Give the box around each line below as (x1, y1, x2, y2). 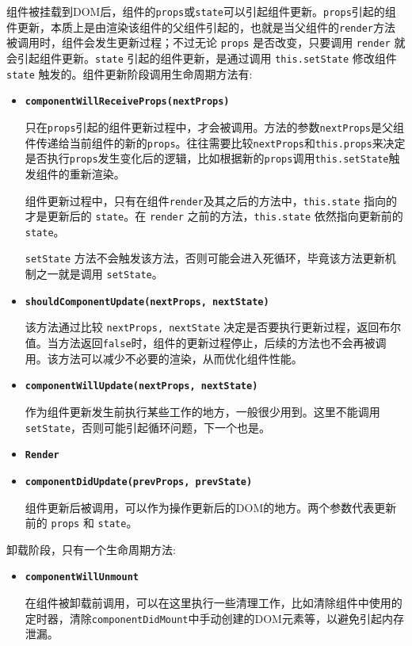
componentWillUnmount (25, 571, 139, 583)
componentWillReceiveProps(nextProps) (25, 96, 230, 108)
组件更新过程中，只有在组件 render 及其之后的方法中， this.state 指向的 (25, 192, 398, 208)
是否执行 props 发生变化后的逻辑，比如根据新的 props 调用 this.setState (25, 150, 389, 166)
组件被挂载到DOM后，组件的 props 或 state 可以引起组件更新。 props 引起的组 (6, 3, 396, 19)
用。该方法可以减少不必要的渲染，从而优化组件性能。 (25, 350, 303, 366)
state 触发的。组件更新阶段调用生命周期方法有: (6, 65, 253, 82)
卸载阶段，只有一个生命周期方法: (6, 541, 176, 557)
